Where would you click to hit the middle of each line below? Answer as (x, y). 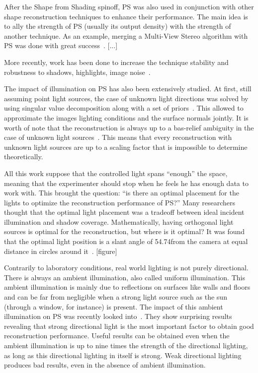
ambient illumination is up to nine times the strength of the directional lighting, (126, 345)
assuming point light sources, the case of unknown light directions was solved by (126, 98)
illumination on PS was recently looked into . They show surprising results (118, 316)
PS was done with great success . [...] (61, 45)
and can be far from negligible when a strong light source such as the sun (116, 297)
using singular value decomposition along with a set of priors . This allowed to (124, 108)
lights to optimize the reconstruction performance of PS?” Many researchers (120, 202)
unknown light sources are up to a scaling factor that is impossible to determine (126, 147)
